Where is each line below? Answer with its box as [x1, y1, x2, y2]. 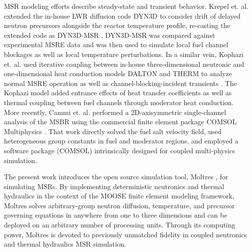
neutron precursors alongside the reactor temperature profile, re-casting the [4, 20, 230, 30]
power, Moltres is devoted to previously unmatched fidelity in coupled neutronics [4, 229, 247, 239]
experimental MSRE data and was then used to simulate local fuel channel [4, 39, 228, 50]
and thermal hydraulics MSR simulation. [4, 239, 126, 249]
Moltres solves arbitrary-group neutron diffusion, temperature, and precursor [4, 200, 235, 210]
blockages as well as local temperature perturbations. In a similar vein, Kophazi [4, 49, 244, 59]
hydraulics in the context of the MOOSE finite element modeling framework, [4, 191, 234, 201]
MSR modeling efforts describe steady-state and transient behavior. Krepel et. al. [4, 1, 249, 11]
